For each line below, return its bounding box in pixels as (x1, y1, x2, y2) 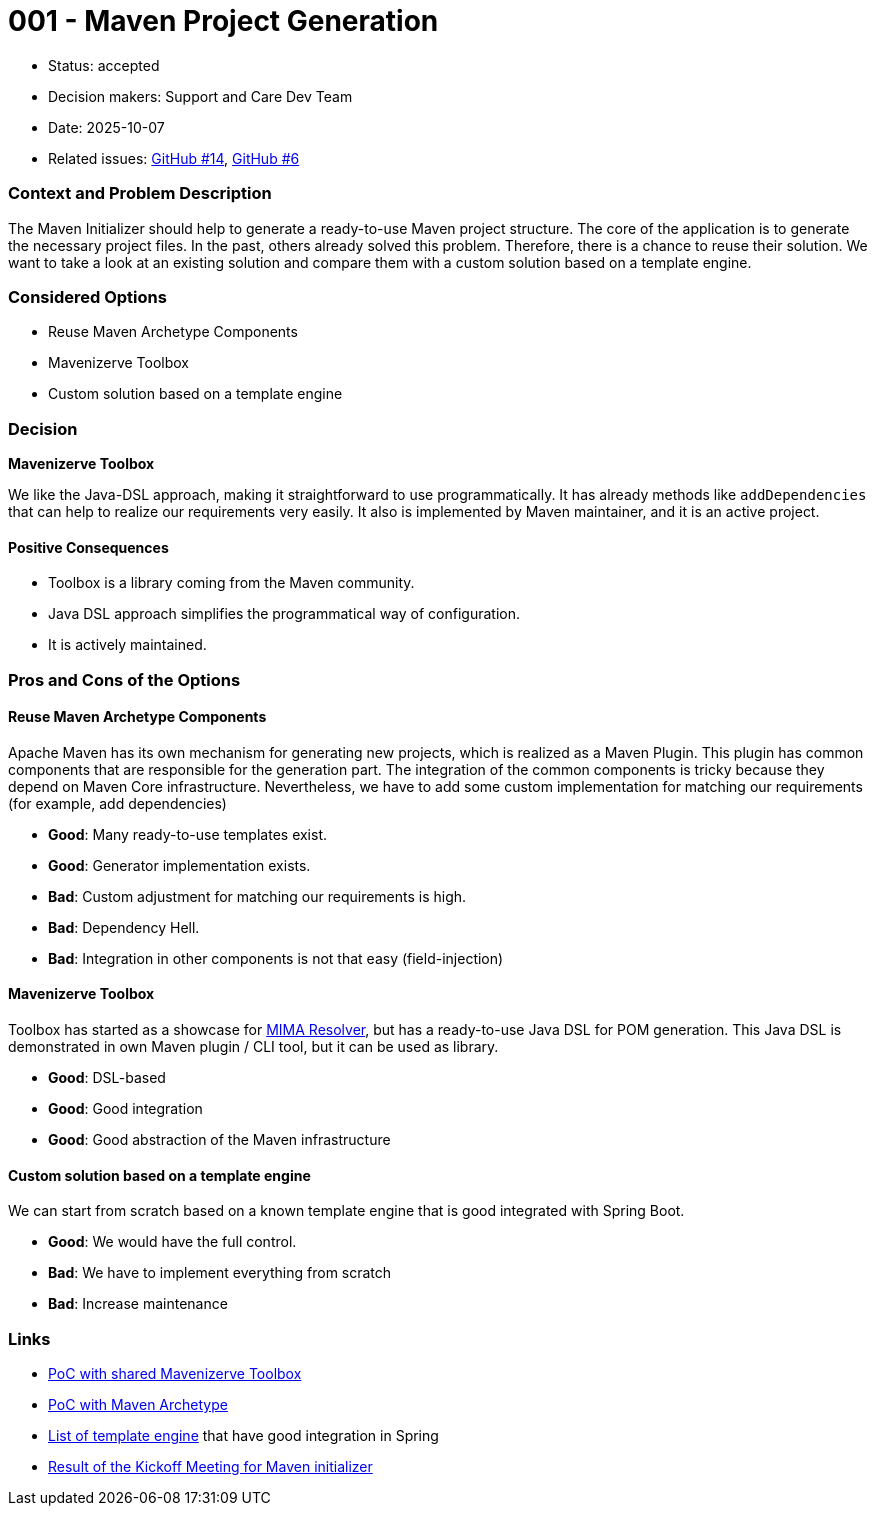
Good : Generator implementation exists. (48, 856, 311, 874)
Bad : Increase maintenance (48, 1295, 228, 1313)
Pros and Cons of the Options (8, 669, 241, 690)
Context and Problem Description (8, 183, 272, 204)
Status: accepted (48, 56, 160, 74)
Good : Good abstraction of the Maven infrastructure (48, 1131, 391, 1149)
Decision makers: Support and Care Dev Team (48, 87, 353, 105)
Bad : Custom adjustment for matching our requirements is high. (48, 887, 467, 905)
